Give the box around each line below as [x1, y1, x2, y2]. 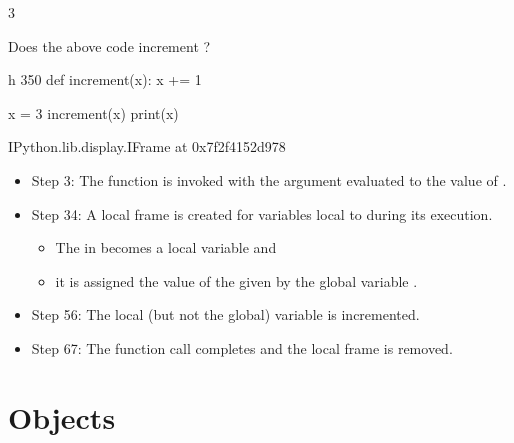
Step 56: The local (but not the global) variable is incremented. [31, 304, 420, 325]
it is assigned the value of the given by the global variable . [55, 270, 418, 291]
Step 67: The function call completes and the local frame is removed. [31, 337, 453, 358]
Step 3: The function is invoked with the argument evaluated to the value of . [31, 169, 507, 190]
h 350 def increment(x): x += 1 [8, 69, 202, 90]
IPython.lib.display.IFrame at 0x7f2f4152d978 [8, 136, 286, 157]
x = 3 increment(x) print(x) [8, 102, 179, 123]
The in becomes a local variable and [55, 237, 277, 258]
